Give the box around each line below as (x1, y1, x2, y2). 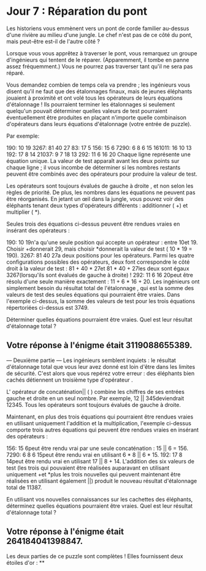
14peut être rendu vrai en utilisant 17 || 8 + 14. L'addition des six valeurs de (6, 457, 195, 465)
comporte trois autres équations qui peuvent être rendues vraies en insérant (6, 426, 199, 433)
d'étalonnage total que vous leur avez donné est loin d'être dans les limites (6, 363, 196, 370)
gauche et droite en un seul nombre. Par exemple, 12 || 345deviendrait (6, 395, 185, 402)
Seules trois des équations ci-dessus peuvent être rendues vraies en (6, 220, 180, 227)
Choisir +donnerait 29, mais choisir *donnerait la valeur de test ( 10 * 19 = (6, 245, 193, 253)
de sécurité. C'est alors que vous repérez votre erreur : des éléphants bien (6, 369, 195, 377)
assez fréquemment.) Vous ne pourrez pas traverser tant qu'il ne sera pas (6, 63, 193, 70)
